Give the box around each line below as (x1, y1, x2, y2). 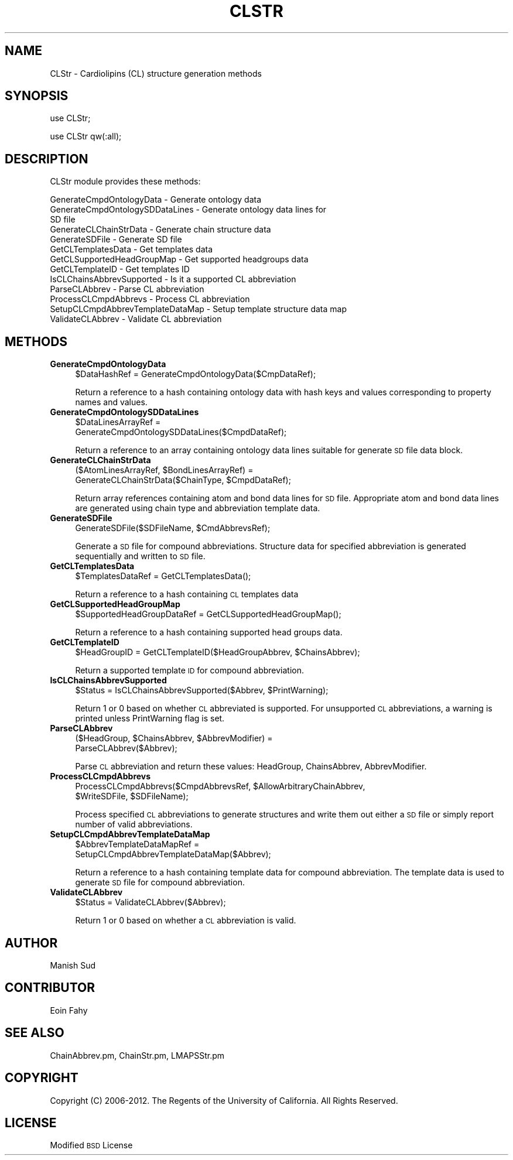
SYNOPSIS (5, 88, 69, 104)
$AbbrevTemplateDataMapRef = (75, 839, 200, 850)
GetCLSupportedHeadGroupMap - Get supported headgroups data (50, 254, 309, 265)
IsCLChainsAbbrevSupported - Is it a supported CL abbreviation (50, 274, 296, 285)
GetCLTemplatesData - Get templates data (50, 244, 213, 255)
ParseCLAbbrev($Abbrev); (75, 743, 177, 754)
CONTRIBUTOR (5, 980, 95, 995)
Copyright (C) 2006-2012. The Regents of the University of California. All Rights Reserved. (50, 1095, 398, 1106)
